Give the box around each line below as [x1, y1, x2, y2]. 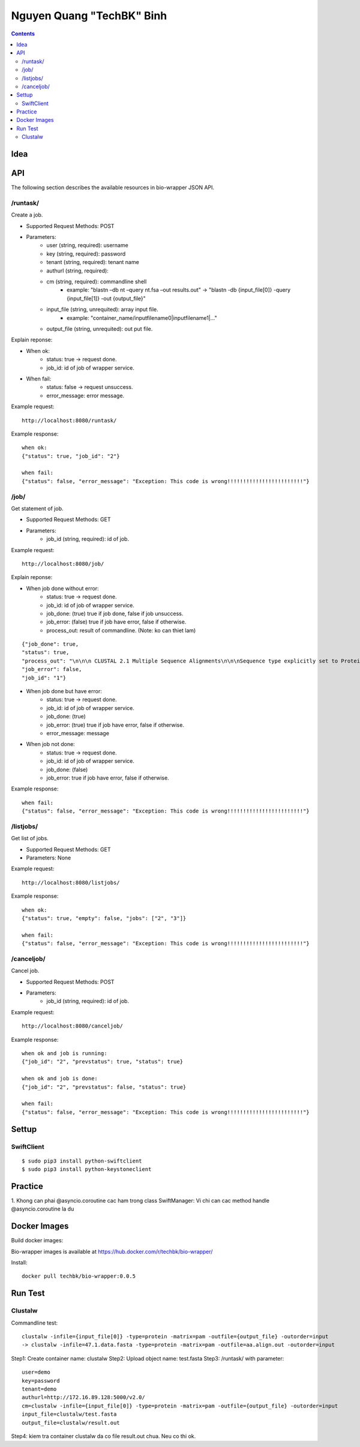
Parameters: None [26, 854, 71, 861]
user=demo [22, 1369, 50, 1376]
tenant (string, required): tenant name [46, 259, 139, 266]
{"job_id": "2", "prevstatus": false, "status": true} [22, 1083, 187, 1091]
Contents [11, 30, 35, 37]
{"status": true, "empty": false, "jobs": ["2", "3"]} [22, 915, 187, 921]
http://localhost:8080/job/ [22, 560, 104, 567]
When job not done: [26, 741, 75, 748]
